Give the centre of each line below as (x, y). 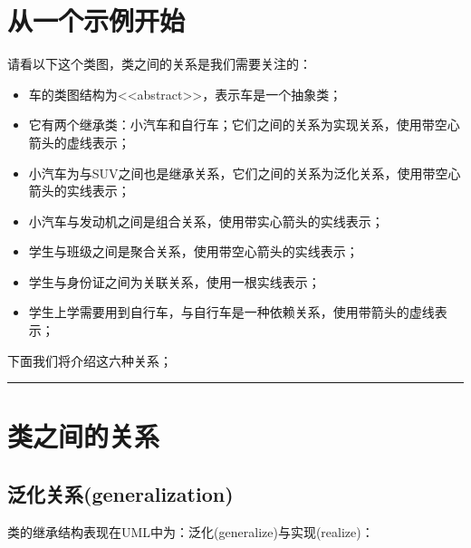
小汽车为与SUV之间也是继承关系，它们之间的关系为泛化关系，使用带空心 (245, 173)
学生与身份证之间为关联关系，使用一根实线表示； (174, 281)
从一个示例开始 (96, 20)
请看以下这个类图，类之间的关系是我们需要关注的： (159, 64)
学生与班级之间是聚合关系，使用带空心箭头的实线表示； (193, 251)
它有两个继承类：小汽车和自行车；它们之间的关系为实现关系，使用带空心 (244, 125)
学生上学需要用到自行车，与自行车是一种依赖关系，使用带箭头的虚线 (231, 312)
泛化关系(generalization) (120, 494)
